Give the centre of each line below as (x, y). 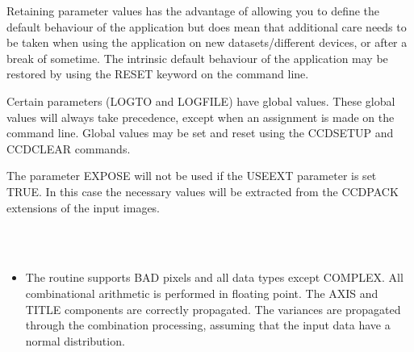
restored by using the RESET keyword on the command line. (158, 74)
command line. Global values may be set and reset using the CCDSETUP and (200, 133)
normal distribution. (75, 340)
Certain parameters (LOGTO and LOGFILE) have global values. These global (201, 101)
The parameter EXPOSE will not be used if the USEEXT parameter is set (192, 176)
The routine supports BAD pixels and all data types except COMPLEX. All (214, 277)
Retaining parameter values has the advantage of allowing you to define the (193, 10)
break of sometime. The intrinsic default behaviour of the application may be (197, 58)
